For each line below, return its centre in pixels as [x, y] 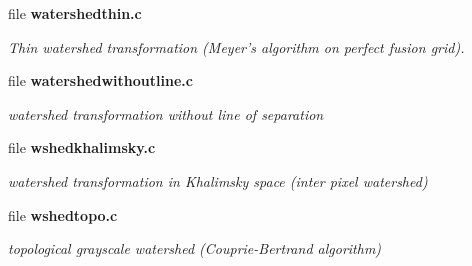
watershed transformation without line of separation [166, 113]
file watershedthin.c [75, 13]
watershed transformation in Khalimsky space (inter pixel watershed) [218, 180]
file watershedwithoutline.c [100, 80]
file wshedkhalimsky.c [82, 147]
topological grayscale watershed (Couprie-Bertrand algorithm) [195, 248]
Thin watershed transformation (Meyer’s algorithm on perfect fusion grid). [236, 46]
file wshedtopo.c [63, 214]
